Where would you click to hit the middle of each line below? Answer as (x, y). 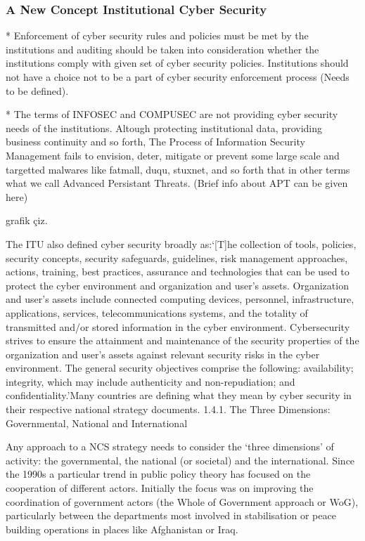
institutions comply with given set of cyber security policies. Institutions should (177, 63)
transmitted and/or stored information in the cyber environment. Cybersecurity (178, 326)
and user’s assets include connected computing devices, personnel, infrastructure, (180, 299)
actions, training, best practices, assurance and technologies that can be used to (178, 272)
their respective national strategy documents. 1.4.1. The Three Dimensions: (168, 409)
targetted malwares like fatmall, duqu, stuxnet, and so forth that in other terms (178, 169)
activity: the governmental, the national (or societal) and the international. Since (180, 460)
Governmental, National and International (97, 423)
